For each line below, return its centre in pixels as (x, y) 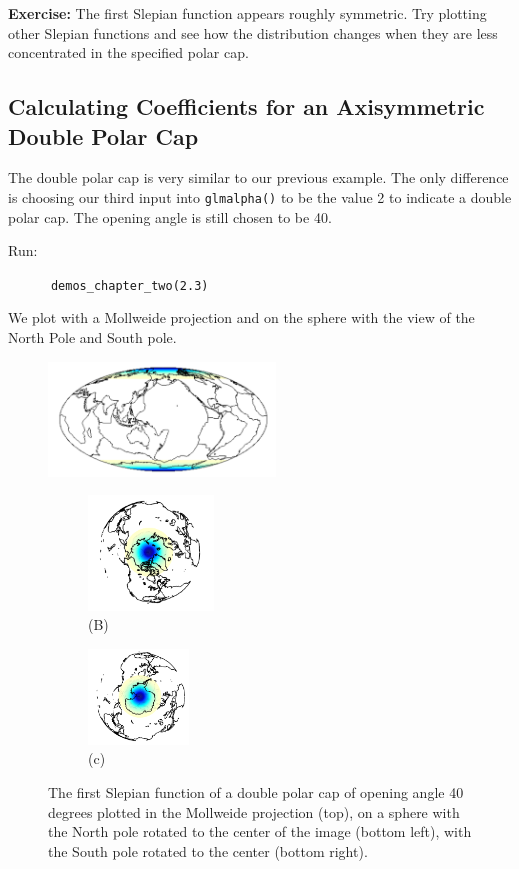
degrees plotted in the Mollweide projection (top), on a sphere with (254, 811)
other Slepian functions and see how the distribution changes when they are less (253, 32)
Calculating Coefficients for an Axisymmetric (246, 106)
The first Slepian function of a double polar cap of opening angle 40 (256, 792)
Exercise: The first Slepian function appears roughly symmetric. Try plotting (247, 13)
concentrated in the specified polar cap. (128, 52)
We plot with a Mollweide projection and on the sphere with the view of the (241, 317)
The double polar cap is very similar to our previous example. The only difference (258, 177)
